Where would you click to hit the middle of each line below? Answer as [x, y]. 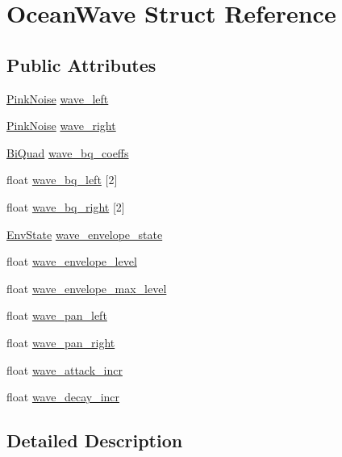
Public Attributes [81, 64]
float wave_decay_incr [63, 397]
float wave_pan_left [57, 315]
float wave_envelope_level [72, 261]
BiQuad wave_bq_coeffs [68, 152]
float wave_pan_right [61, 342]
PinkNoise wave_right [61, 126]
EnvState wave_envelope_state [85, 234]
